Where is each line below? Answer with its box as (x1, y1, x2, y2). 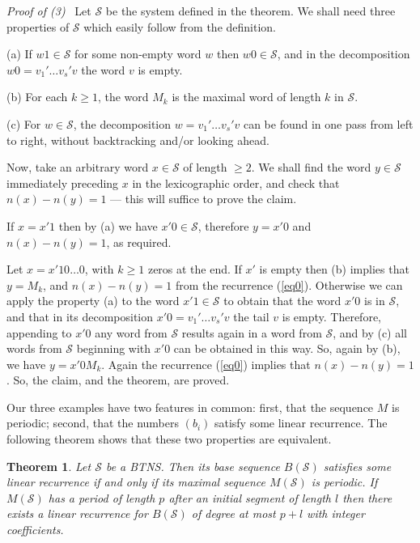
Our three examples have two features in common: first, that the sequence (6, 398, 374, 415)
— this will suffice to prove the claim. (110, 190, 297, 207)
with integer (307, 505, 365, 522)
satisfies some (323, 457, 392, 474)
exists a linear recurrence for (6, 505, 148, 522)
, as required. (106, 233, 172, 250)
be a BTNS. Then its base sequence (105, 457, 280, 474)
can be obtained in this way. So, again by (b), (173, 340, 401, 357)
